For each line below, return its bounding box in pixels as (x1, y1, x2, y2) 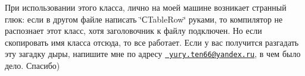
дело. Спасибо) (5, 59, 60, 72)
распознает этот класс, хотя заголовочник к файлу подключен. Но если (5, 24, 262, 37)
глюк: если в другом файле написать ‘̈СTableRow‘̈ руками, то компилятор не (5, 12, 283, 25)
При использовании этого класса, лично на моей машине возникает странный (5, 1, 287, 13)
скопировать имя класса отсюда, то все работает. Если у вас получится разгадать (5, 36, 299, 48)
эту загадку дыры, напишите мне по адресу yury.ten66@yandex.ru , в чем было (5, 47, 301, 60)
